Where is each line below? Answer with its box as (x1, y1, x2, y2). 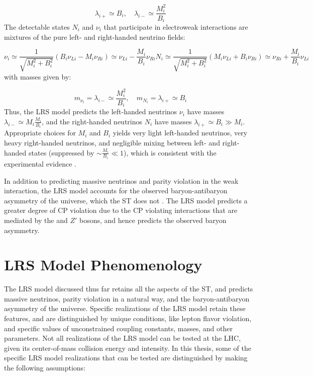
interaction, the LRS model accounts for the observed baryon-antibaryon (4, 185, 228, 196)
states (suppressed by (29, 147, 94, 158)
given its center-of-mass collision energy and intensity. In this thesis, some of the (4, 342, 251, 353)
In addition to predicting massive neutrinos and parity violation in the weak (4, 175, 239, 186)
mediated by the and (4, 214, 68, 225)
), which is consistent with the (124, 147, 217, 158)
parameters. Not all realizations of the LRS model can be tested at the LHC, (4, 333, 241, 343)
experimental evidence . (4, 158, 76, 169)
